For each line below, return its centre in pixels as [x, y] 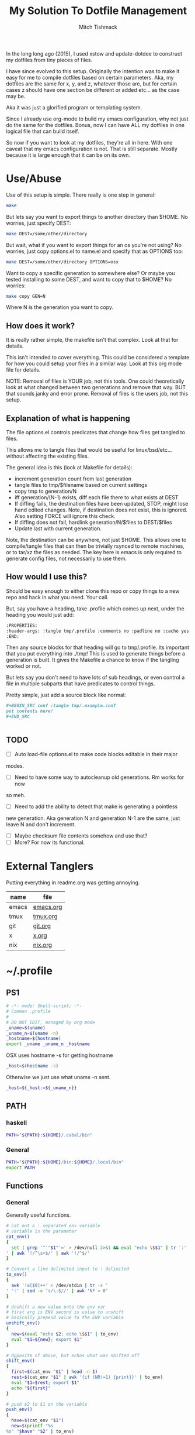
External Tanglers [50, 866]
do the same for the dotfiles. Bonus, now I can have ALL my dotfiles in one [95, 125]
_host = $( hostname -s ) [32, 1066]
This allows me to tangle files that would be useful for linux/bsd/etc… [89, 450]
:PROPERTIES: [22, 625]
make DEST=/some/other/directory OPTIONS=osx [62, 262]
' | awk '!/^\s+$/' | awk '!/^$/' [48, 1253]
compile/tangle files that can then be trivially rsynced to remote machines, [95, 546]
